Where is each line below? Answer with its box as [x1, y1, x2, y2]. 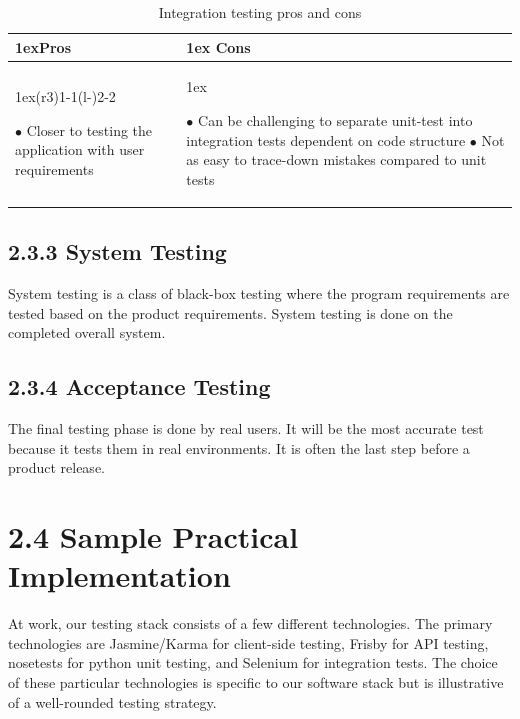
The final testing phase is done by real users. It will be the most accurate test [8, 418, 484, 439]
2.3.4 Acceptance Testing [8, 371, 271, 402]
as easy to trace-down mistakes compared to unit [186, 149, 487, 170]
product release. [8, 457, 105, 478]
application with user [15, 139, 145, 160]
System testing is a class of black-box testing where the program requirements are [8, 283, 510, 304]
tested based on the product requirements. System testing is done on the [8, 302, 453, 323]
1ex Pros [15, 36, 71, 57]
